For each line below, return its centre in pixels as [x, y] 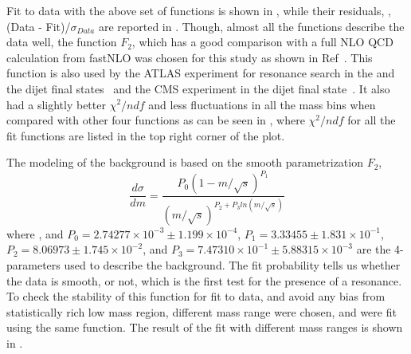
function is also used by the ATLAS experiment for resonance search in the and [201, 73]
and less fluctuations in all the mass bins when [262, 104]
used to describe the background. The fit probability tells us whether [232, 264]
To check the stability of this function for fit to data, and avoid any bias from [196, 296]
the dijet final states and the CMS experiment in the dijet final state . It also [198, 88]
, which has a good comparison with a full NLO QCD [262, 42]
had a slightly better [56, 104]
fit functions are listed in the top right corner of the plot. [146, 135]
